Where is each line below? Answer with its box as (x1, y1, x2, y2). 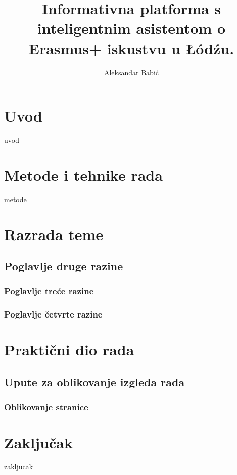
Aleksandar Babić (104, 67, 159, 77)
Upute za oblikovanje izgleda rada (4, 374, 185, 389)
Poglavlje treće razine (4, 285, 94, 297)
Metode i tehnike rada (4, 164, 163, 185)
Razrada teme (4, 223, 104, 244)
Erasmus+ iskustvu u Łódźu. (28, 37, 234, 58)
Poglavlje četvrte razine (4, 308, 103, 321)
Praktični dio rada (4, 339, 134, 360)
